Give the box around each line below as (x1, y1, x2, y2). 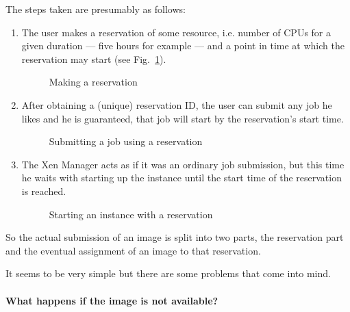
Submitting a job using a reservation (49, 134, 203, 148)
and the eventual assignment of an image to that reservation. (5, 243, 261, 257)
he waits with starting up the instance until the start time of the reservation (21, 170, 342, 185)
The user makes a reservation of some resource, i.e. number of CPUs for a (21, 25, 331, 39)
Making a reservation (49, 75, 138, 89)
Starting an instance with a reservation (49, 207, 213, 221)
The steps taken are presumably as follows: (5, 2, 186, 16)
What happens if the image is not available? (5, 293, 218, 307)
